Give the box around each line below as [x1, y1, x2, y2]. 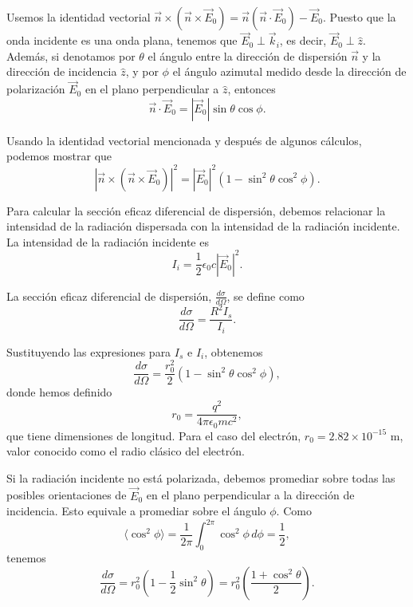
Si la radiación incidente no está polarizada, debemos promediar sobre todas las [6, 469, 395, 486]
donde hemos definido [6, 384, 112, 400]
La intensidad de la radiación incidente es [6, 233, 209, 250]
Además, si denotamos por [6, 47, 136, 64]
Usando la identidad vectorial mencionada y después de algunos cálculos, [6, 132, 362, 148]
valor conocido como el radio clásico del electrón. [6, 443, 245, 459]
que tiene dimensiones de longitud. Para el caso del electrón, [6, 427, 301, 443]
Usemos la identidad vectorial [6, 9, 151, 25]
